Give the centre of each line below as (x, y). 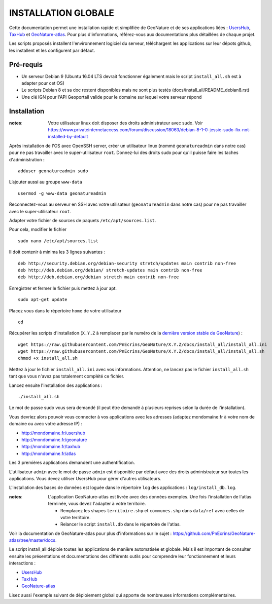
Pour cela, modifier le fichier (38, 229)
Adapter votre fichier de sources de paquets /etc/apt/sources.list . (83, 220)
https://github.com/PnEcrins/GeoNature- (214, 533)
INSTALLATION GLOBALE (62, 13)
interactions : (22, 563)
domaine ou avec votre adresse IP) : (46, 424)
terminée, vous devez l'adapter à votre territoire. (97, 504)
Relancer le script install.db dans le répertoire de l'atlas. (120, 524)
